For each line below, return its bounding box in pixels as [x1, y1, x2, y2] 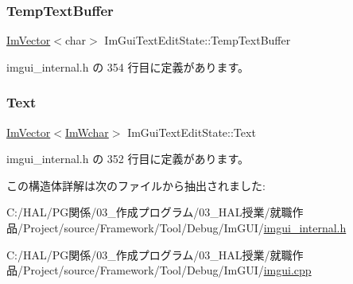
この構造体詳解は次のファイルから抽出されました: [6, 177, 266, 193]
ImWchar [64, 123, 109, 140]
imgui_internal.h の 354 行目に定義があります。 [6, 58, 250, 75]
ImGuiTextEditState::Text [127, 123, 256, 140]
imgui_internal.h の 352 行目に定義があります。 [6, 150, 250, 167]
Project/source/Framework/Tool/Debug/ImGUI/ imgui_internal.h [22, 220, 347, 235]
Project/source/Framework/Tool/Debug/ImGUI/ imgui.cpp [22, 262, 312, 278]
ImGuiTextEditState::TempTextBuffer [104, 32, 291, 49]
